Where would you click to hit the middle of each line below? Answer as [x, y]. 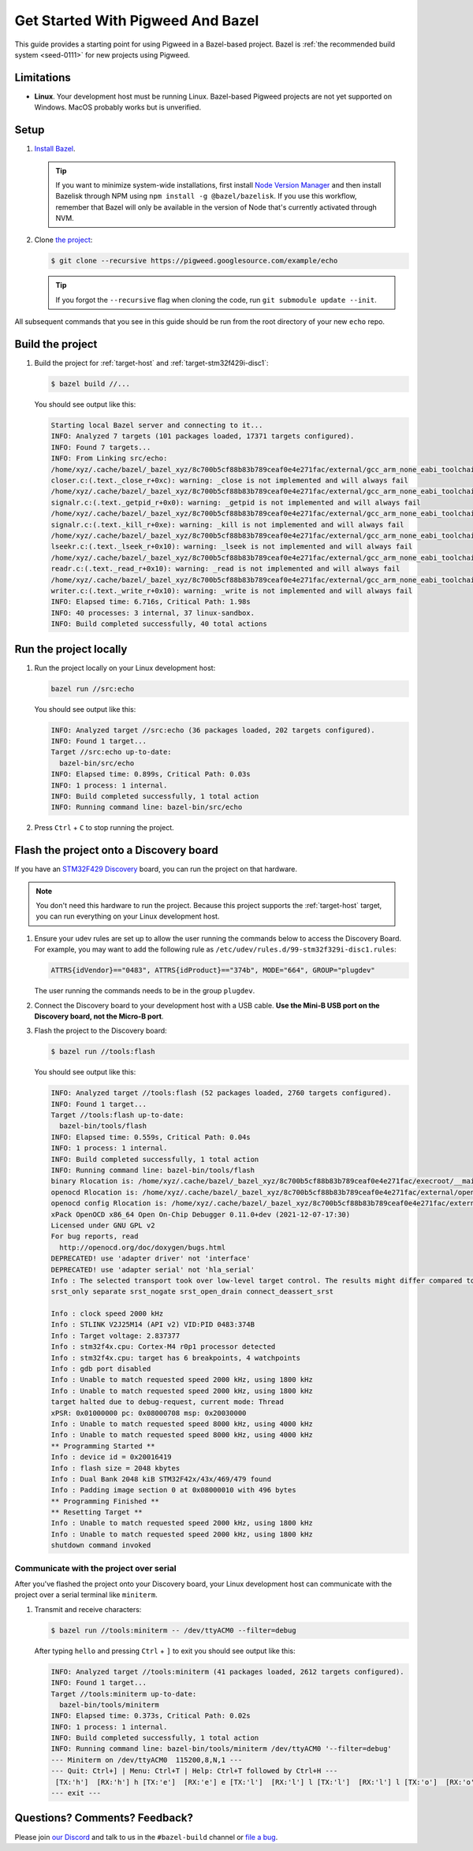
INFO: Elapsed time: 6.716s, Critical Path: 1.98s [151, 602]
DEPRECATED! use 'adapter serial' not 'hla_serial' [153, 1270]
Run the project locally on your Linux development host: [125, 668]
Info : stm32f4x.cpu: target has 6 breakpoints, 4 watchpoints [176, 1358]
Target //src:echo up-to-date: [112, 752]
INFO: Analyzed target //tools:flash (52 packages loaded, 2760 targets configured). [221, 1093]
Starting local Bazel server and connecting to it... [157, 425]
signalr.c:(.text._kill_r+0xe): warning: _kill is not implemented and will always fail [228, 525]
